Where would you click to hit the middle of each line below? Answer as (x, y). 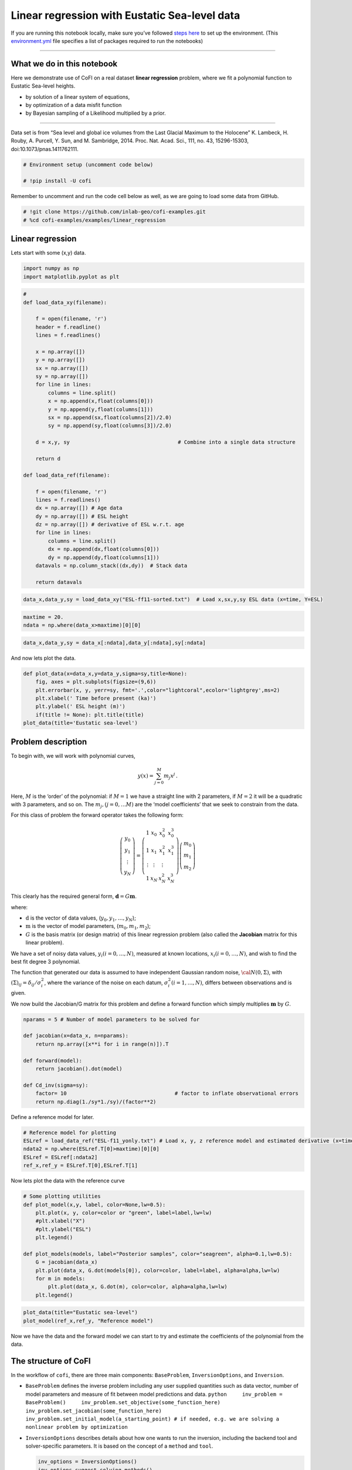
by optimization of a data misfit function (74, 105)
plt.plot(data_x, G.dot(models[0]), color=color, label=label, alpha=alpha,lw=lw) (158, 1270)
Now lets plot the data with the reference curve (68, 1181)
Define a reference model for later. (53, 1117)
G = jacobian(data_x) (67, 1262)
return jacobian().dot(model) (79, 1069)
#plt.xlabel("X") (60, 1221)
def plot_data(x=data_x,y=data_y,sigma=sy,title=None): (105, 674)
